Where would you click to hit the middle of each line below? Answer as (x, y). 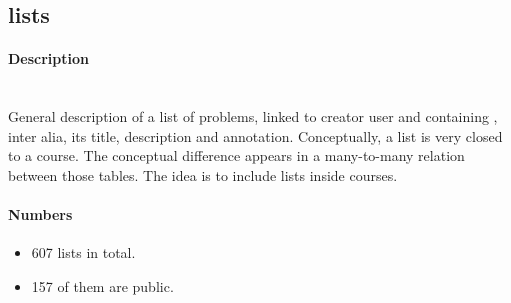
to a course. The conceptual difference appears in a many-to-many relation (236, 155)
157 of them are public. (102, 285)
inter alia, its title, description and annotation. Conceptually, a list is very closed (255, 135)
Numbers (40, 214)
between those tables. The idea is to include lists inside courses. (203, 174)
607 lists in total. (83, 252)
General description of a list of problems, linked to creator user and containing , (253, 116)
